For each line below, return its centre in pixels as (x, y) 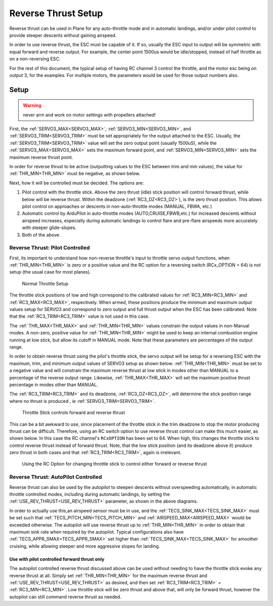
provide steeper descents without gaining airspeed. (63, 35)
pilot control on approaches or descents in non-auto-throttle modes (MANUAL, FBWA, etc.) (117, 206)
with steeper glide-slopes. (49, 228)
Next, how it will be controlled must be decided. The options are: (77, 183)
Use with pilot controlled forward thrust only (57, 559)
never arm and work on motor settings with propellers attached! (89, 115)
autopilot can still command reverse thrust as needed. (65, 597)
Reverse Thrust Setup (56, 13)
